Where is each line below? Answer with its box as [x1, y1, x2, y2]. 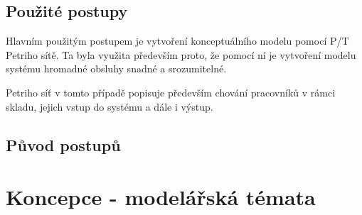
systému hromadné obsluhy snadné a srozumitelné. [6, 61, 227, 76]
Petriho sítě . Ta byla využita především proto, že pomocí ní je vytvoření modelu [6, 47, 356, 62]
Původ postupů [6, 133, 121, 155]
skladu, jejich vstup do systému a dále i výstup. [6, 99, 213, 114]
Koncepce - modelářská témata [6, 182, 316, 211]
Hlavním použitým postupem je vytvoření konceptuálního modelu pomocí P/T [6, 33, 349, 48]
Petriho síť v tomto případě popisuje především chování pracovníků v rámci [6, 84, 336, 99]
